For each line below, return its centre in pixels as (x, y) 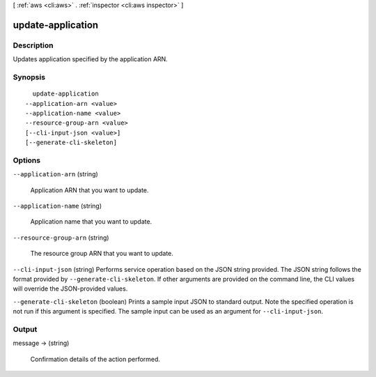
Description (33, 45)
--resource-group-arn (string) (61, 238)
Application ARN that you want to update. (89, 190)
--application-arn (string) (56, 174)
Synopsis (29, 77)
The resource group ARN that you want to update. (102, 254)
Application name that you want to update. (91, 222)
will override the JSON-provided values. (70, 288)
